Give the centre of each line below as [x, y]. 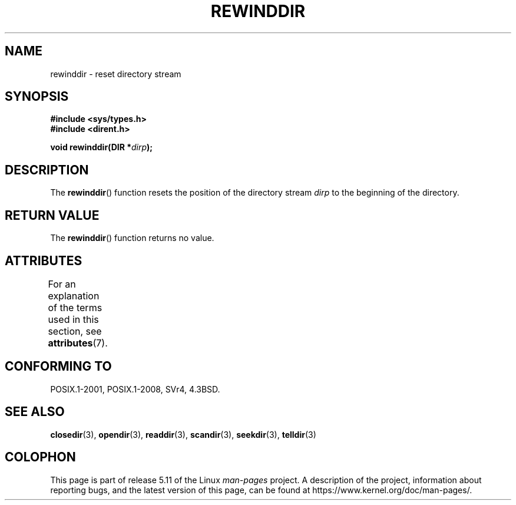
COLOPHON [40, 457]
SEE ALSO [35, 412]
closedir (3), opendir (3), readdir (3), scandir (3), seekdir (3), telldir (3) [183, 434]
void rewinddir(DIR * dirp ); [102, 147]
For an [62, 284]
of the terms [75, 307]
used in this [73, 319]
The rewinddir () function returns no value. [132, 238]
